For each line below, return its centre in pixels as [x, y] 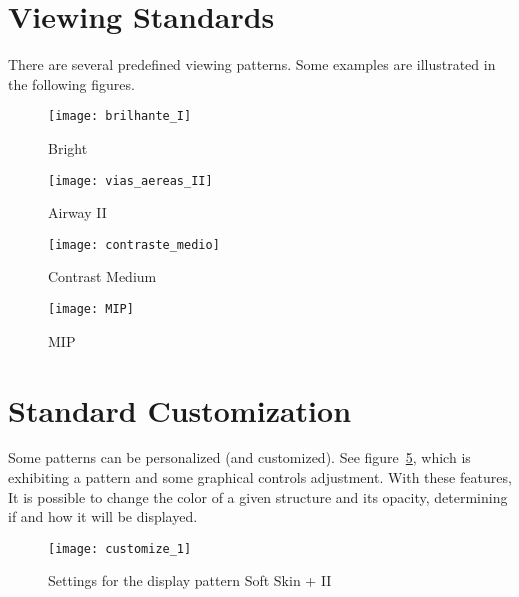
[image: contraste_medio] [134, 244]
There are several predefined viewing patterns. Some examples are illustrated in [252, 64]
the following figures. [71, 83]
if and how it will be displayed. [103, 516]
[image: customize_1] [120, 548]
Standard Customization [180, 409]
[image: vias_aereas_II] [130, 180]
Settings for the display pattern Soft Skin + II [190, 580]
